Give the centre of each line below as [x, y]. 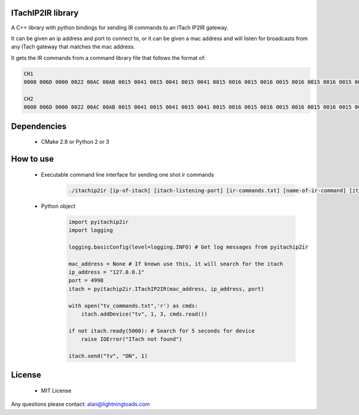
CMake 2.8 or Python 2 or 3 [75, 142]
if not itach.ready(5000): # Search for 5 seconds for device [162, 331]
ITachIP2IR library [45, 13]
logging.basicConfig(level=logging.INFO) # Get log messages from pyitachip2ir [188, 247]
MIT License [56, 390]
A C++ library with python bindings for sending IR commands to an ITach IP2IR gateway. [120, 28]
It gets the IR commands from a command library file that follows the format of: [108, 57]
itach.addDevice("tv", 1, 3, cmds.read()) [144, 314]
